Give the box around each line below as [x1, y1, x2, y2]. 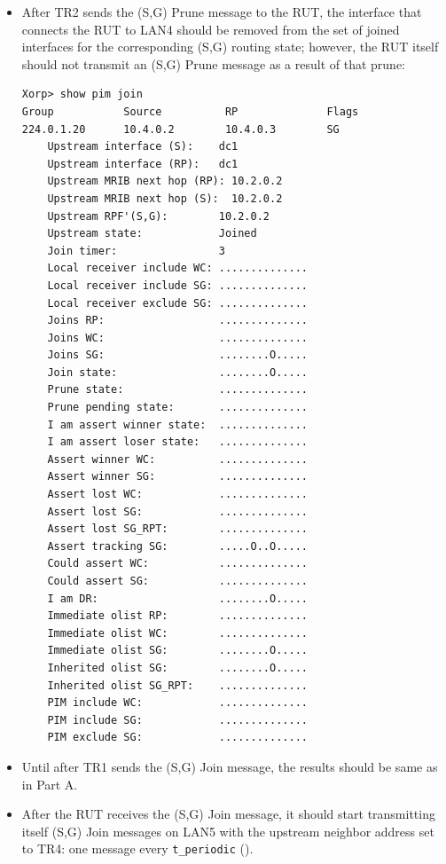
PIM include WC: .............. [47, 696, 308, 710]
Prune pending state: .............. [47, 401, 308, 414]
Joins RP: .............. [47, 314, 308, 327]
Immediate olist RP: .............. [47, 609, 308, 623]
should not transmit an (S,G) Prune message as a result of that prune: [21, 54, 406, 73]
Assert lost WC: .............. [47, 488, 308, 501]
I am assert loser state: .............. [47, 436, 308, 449]
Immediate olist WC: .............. [47, 626, 308, 640]
